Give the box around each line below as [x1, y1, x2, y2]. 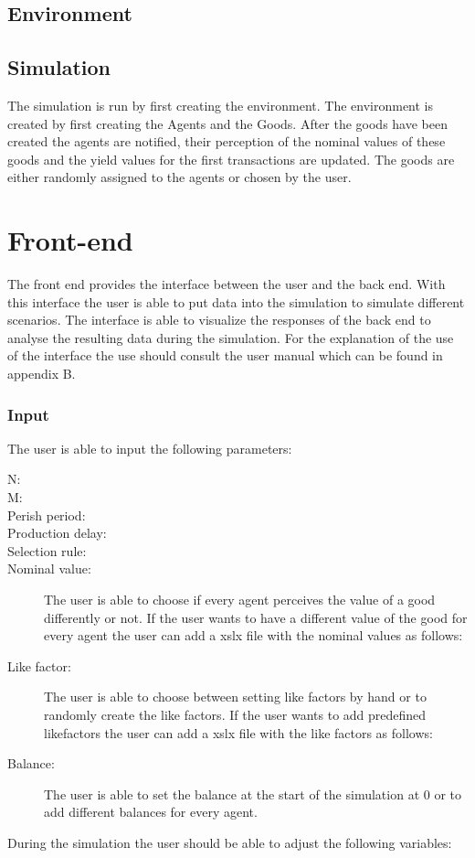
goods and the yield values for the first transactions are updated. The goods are [7, 149, 455, 168]
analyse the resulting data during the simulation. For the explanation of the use [7, 327, 454, 347]
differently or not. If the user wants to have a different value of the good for [44, 607, 468, 627]
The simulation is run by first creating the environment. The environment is [7, 95, 434, 114]
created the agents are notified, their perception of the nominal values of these [7, 132, 446, 151]
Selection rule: [7, 541, 87, 560]
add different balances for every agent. [44, 802, 258, 821]
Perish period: [7, 505, 86, 524]
